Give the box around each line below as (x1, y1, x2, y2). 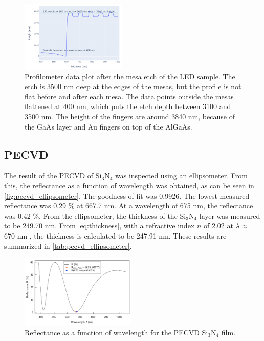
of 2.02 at (203, 220, 233, 231)
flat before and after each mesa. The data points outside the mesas (25, 91, 234, 101)
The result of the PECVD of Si (4, 170, 102, 181)
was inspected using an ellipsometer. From (115, 170, 248, 181)
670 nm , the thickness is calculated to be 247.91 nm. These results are (4, 230, 227, 241)
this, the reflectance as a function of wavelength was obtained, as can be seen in (4, 180, 254, 191)
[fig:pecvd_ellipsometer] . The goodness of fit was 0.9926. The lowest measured (4, 190, 250, 201)
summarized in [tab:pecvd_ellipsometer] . (4, 240, 132, 251)
